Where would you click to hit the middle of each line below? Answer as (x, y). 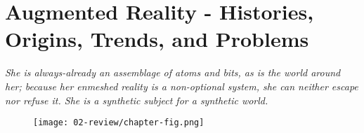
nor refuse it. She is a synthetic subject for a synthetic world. (137, 100)
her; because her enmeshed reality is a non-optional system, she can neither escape (182, 86)
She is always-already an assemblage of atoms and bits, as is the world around (173, 72)
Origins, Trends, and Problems (157, 39)
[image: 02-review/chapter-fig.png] (119, 123)
